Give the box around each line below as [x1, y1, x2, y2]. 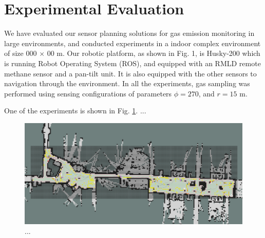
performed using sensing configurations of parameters [4, 88, 172, 98]
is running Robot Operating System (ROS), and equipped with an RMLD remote [4, 57, 261, 68]
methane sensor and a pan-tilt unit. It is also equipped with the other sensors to [4, 68, 257, 78]
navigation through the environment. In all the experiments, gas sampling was [4, 78, 250, 89]
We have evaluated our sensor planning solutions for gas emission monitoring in [4, 28, 255, 38]
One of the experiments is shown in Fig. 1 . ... [4, 105, 146, 116]
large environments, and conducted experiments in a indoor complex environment [4, 37, 261, 48]
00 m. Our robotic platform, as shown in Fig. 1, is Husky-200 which [47, 48, 260, 58]
